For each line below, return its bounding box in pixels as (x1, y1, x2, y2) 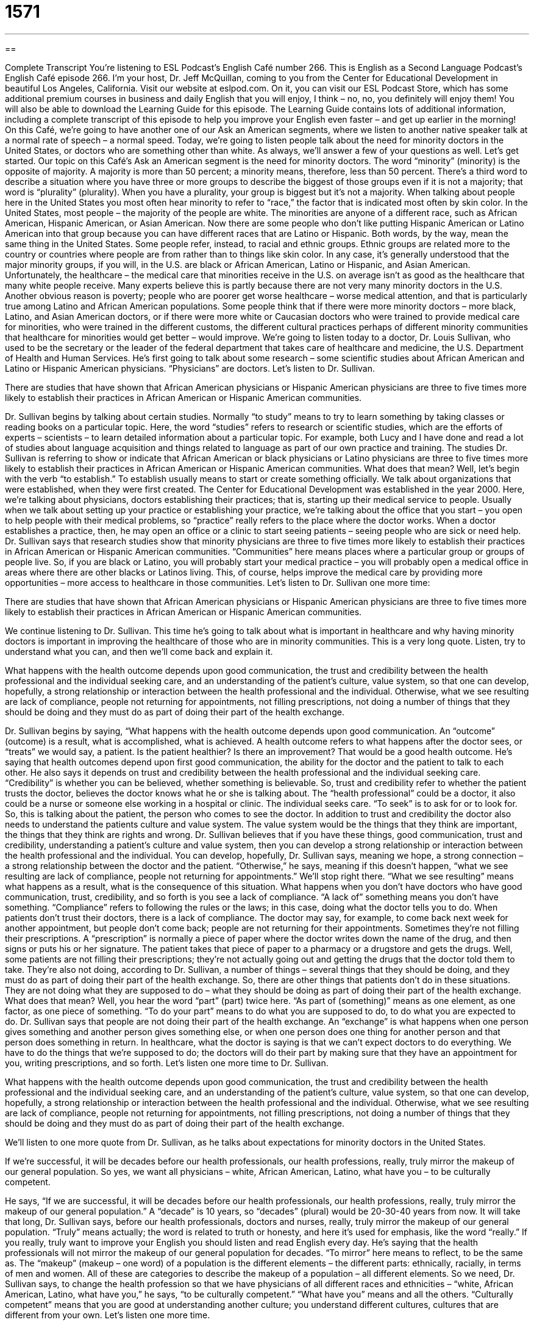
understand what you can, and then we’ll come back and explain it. (5, 646, 273, 657)
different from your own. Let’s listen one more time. (5, 1309, 210, 1320)
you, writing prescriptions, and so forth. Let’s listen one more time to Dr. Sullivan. (5, 1057, 329, 1068)
